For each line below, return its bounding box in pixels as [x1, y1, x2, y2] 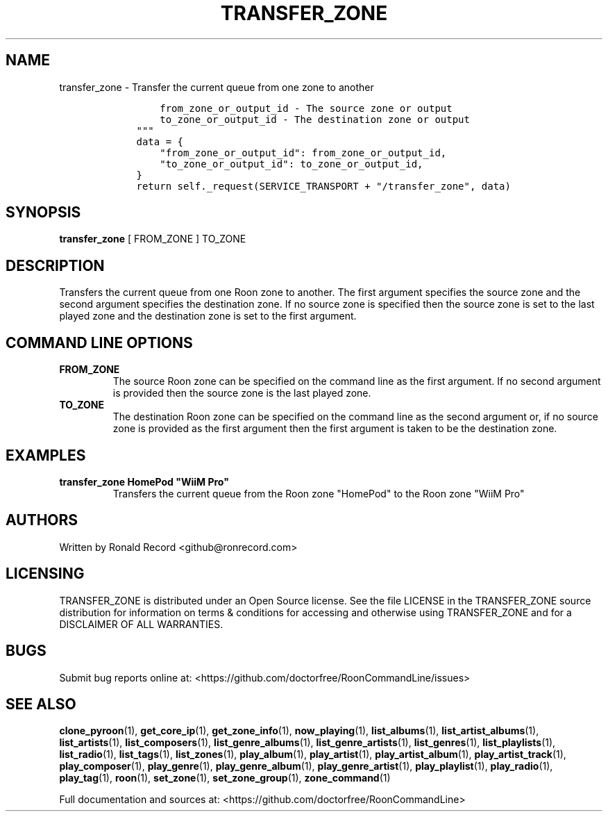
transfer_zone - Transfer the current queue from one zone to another [59, 81, 374, 93]
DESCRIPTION [6, 256, 105, 274]
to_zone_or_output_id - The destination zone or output [160, 113, 470, 125]
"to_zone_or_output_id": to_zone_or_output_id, [160, 158, 423, 170]
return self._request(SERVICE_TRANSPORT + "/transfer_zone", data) [136, 180, 511, 192]
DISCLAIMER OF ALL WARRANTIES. [59, 618, 223, 630]
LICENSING [6, 565, 85, 583]
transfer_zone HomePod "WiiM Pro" [59, 475, 229, 488]
